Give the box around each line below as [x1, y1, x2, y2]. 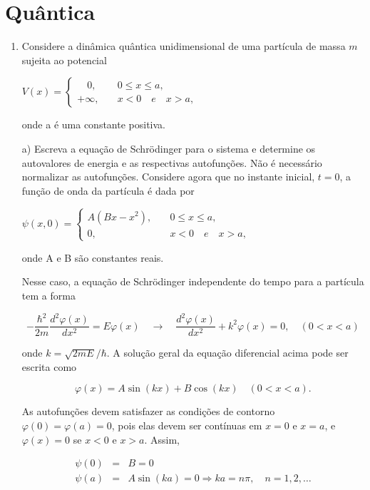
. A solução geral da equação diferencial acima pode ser [106, 345, 349, 360]
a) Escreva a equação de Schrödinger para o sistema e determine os [21, 141, 316, 155]
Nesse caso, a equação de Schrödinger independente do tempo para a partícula [21, 274, 364, 289]
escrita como [21, 359, 77, 374]
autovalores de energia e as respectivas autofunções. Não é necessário [21, 155, 322, 170]
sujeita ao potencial [21, 52, 107, 67]
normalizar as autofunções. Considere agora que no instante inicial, [21, 169, 315, 184]
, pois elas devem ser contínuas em [111, 417, 262, 432]
